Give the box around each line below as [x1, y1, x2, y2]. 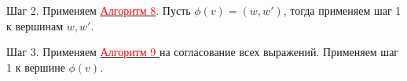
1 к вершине [6, 58, 65, 75]
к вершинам [6, 17, 64, 33]
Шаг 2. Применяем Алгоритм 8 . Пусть [6, 2, 191, 18]
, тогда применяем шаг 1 [283, 2, 401, 18]
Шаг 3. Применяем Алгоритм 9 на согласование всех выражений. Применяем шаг [6, 44, 399, 60]
